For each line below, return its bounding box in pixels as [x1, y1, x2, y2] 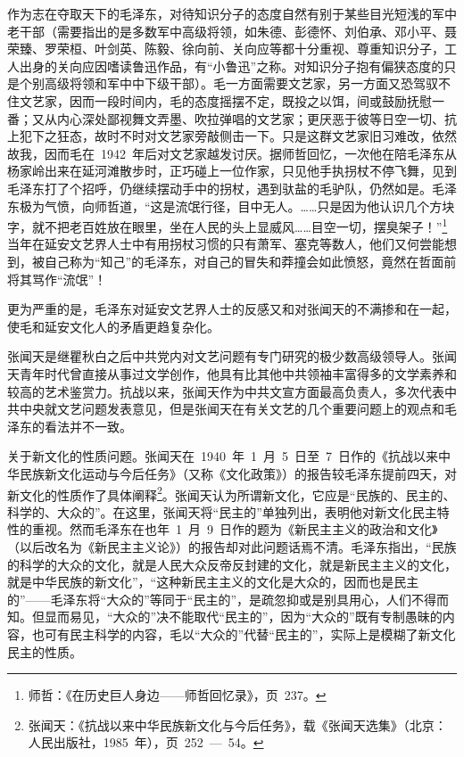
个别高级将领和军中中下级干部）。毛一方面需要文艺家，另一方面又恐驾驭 [19, 74, 438, 93]
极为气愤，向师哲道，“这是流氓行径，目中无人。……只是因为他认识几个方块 [19, 196, 455, 215]
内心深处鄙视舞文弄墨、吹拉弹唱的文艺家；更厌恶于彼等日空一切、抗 [56, 109, 457, 128]
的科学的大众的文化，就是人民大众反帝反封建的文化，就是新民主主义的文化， [7, 555, 457, 573]
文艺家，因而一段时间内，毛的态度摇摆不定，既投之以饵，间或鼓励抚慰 [19, 91, 432, 110]
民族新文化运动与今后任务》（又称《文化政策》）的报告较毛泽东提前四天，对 [19, 464, 457, 482]
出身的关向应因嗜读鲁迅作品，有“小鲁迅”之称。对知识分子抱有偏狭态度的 [19, 56, 444, 75]
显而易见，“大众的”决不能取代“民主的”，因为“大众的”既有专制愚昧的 [44, 607, 443, 626]
